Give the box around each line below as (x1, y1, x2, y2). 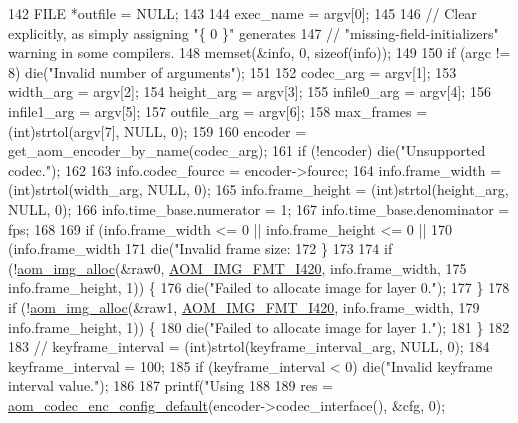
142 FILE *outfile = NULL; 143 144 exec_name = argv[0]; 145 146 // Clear (8, 3, 477, 23)
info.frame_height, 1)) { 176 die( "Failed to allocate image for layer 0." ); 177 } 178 (8, 277, 510, 298)
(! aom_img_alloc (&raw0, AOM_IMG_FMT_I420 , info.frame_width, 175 (8, 257, 467, 278)
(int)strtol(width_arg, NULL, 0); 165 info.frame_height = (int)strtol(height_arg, (8, 179, 509, 200)
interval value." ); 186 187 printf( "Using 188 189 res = (8, 375, 333, 396)
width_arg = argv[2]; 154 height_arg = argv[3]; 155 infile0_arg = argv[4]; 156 (8, 81, 491, 102)
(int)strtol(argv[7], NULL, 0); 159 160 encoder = (8, 120, 307, 141)
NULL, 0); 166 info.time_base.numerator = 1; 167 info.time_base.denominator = (8, 198, 510, 219)
